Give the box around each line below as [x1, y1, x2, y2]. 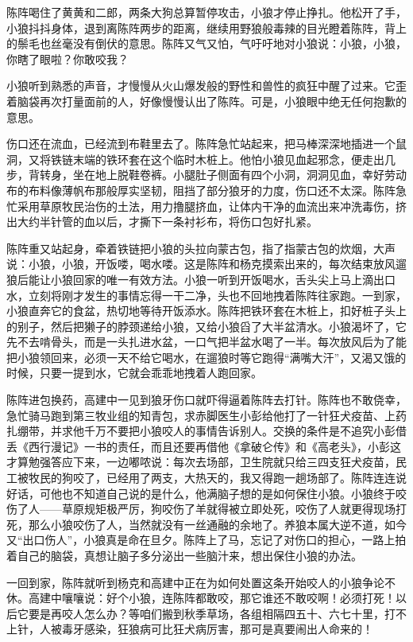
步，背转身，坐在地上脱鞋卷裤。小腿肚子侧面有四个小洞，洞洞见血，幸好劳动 [6, 166, 407, 183]
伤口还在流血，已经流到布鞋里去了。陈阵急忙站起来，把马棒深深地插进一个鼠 [6, 135, 407, 152]
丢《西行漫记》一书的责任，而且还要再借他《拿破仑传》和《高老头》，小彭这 [6, 438, 401, 454]
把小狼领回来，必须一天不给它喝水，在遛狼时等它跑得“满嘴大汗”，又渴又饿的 [6, 348, 407, 365]
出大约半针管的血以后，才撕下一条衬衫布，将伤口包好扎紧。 [6, 213, 318, 230]
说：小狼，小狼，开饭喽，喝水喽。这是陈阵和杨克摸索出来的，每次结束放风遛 [6, 255, 407, 272]
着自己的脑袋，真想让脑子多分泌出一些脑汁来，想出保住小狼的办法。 [6, 547, 362, 563]
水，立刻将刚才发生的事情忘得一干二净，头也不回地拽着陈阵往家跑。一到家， [6, 286, 407, 303]
